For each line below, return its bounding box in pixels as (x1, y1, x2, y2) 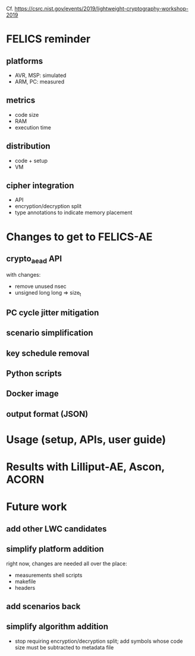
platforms (6, 56, 43, 66)
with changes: (6, 271, 41, 278)
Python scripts (6, 368, 62, 378)
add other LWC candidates (6, 524, 107, 534)
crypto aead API (6, 253, 62, 265)
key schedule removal (6, 348, 90, 358)
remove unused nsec (14, 283, 67, 290)
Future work (6, 500, 67, 513)
